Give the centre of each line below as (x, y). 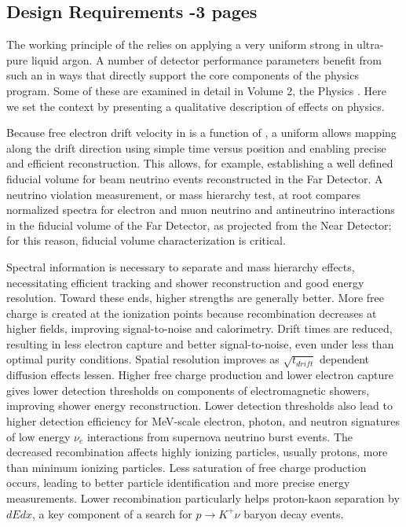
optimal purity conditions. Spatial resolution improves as (143, 359)
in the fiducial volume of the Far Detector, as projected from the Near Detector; (199, 225)
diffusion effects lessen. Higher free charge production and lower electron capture (200, 375)
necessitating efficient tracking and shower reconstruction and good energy (185, 282)
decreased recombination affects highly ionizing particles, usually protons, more (197, 452)
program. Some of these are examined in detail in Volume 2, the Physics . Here (196, 90)
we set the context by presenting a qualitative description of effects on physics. (196, 106)
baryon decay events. (294, 513)
